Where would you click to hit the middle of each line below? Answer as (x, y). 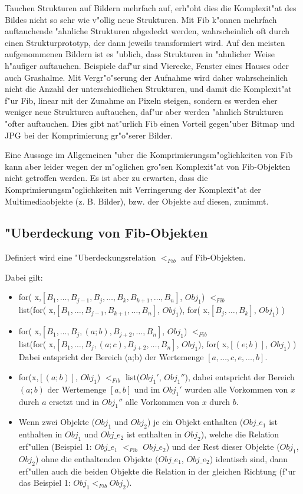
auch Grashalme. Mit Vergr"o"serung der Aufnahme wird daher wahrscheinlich (146, 77)
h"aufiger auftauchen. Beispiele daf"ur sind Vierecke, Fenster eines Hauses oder (147, 65)
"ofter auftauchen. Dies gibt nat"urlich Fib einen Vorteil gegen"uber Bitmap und (150, 123)
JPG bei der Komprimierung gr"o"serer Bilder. (89, 135)
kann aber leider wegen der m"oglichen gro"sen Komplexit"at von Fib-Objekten (148, 166)
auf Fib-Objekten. (213, 257)
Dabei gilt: (24, 277)
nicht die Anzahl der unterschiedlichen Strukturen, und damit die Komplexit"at (148, 89)
